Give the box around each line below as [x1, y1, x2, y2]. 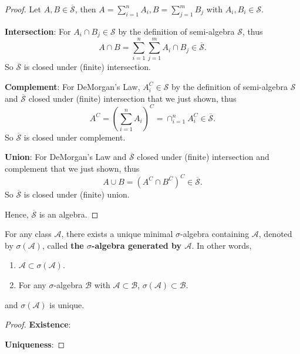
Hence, [5, 208, 29, 220]
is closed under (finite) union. [23, 188, 130, 200]
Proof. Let [5, 3, 41, 15]
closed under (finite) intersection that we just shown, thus [28, 92, 237, 104]
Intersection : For [5, 25, 71, 37]
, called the [42, 239, 84, 251]
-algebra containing [180, 228, 250, 240]
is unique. [49, 298, 85, 310]
